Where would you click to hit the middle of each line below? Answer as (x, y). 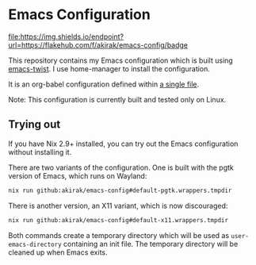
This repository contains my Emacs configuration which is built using (121, 60)
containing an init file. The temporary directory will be (151, 244)
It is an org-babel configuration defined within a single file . (104, 84)
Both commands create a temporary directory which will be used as (119, 235)
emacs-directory (35, 244)
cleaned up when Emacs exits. (58, 252)
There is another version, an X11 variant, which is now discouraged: (118, 205)
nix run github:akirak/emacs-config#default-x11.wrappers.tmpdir (118, 220)
